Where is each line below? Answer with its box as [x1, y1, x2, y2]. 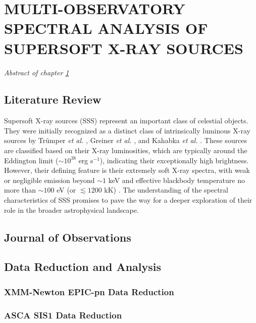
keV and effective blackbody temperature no [108, 174, 245, 185]
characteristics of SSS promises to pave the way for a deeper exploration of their [4, 195, 252, 205]
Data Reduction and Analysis [4, 259, 162, 274]
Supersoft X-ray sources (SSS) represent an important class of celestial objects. [4, 115, 248, 126]
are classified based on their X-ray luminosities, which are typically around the [4, 145, 247, 156]
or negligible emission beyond [4, 174, 95, 185]
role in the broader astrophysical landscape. [4, 204, 139, 215]
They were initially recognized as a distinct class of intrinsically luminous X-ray [4, 125, 250, 135]
